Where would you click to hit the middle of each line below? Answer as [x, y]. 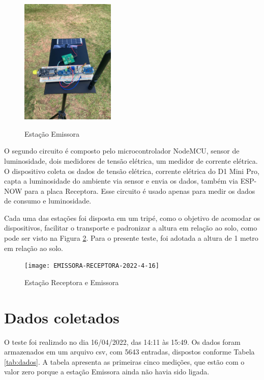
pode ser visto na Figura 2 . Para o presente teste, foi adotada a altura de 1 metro [131, 238]
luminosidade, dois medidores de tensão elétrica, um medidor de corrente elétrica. [131, 160]
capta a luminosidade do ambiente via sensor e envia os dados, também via [121, 181]
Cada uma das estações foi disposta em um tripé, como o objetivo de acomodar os [132, 218]
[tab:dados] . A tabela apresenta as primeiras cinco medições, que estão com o [124, 361]
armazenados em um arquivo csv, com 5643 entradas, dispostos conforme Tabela [129, 352]
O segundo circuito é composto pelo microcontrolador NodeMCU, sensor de [122, 151]
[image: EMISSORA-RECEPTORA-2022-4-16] [92, 266]
